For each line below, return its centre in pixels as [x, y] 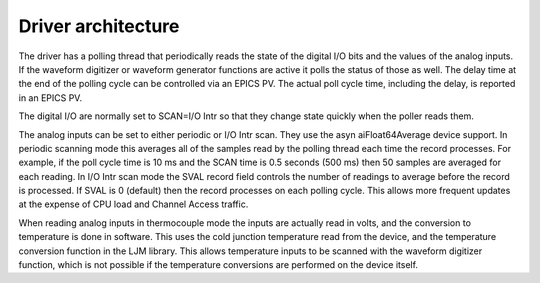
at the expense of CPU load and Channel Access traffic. [133, 204]
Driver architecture [99, 26]
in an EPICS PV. [50, 97]
